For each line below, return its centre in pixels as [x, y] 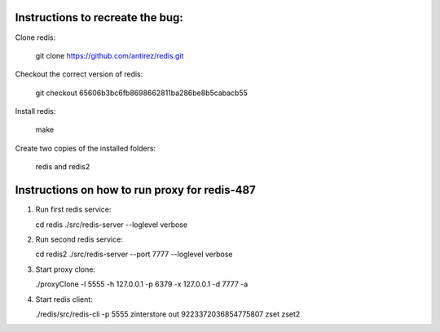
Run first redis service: [73, 210]
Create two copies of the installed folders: [86, 148]
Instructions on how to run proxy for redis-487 [135, 190]
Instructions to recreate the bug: [99, 17]
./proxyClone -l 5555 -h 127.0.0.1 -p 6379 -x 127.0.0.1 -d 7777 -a [142, 284]
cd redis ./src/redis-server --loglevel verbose [111, 225]
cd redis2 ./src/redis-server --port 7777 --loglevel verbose [134, 254]
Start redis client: [64, 299]
